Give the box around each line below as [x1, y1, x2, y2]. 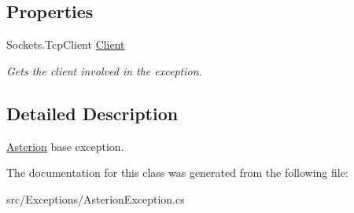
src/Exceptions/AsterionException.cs [6, 190, 185, 207]
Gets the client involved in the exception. [6, 62, 202, 79]
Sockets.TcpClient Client [6, 36, 125, 53]
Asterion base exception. [6, 138, 124, 154]
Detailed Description [6, 101, 179, 125]
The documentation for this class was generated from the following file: [6, 164, 348, 181]
